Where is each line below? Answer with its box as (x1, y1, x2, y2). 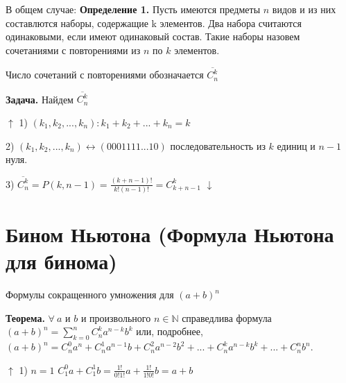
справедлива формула (182, 310, 272, 325)
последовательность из (170, 138, 266, 153)
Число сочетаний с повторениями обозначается (6, 67, 204, 82)
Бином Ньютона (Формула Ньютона (6, 220, 334, 248)
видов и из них (272, 2, 336, 16)
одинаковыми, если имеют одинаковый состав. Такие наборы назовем (6, 29, 300, 44)
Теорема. (6, 310, 45, 325)
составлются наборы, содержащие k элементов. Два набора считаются (6, 15, 302, 30)
